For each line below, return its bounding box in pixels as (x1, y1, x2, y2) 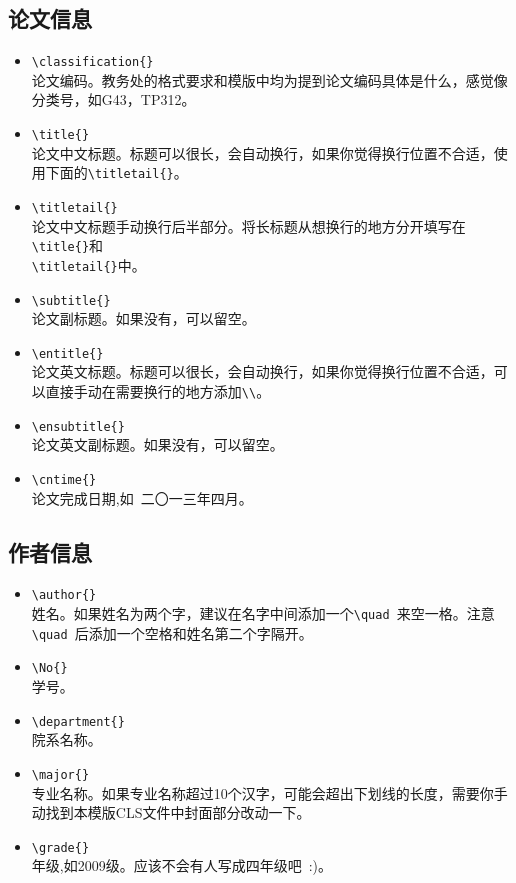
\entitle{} (31, 346, 104, 361)
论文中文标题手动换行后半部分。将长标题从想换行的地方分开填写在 (31, 215, 466, 236)
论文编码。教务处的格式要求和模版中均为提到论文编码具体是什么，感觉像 (31, 69, 508, 90)
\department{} (31, 714, 125, 729)
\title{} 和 (31, 235, 104, 256)
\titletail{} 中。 (31, 254, 146, 275)
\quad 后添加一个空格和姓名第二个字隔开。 (31, 622, 313, 643)
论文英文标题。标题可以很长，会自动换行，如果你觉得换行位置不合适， (31, 361, 494, 382)
